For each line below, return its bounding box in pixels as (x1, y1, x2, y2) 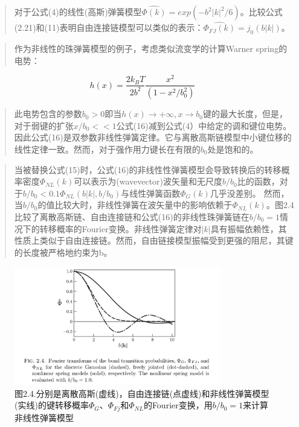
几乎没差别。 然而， (210, 186, 289, 199)
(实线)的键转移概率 (14, 399, 89, 411)
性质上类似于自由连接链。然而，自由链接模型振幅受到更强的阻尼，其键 (14, 234, 294, 247)
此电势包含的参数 (14, 107, 82, 120)
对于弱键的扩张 (14, 119, 74, 131)
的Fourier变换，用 (143, 399, 213, 411)
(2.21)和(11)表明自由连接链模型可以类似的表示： (14, 21, 204, 34)
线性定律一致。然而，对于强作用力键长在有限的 (14, 142, 201, 155)
